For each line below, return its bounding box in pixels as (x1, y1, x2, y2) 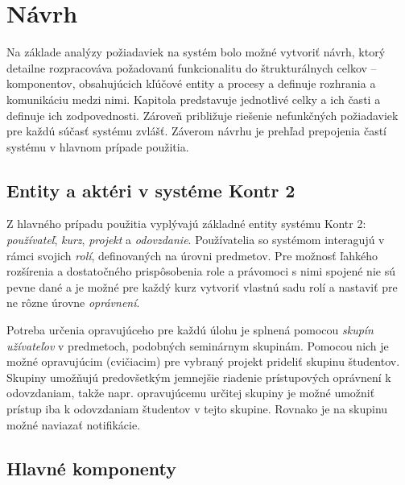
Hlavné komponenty (6, 455, 177, 480)
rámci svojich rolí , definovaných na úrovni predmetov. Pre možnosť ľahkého (6, 247, 378, 263)
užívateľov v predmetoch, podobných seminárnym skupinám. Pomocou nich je (6, 337, 389, 354)
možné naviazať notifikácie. (6, 416, 141, 433)
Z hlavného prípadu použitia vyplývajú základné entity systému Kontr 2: (6, 215, 366, 232)
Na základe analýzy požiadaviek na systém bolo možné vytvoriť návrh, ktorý (6, 44, 386, 60)
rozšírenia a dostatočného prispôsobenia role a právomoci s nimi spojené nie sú (6, 263, 395, 280)
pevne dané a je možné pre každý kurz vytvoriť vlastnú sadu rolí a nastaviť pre (6, 278, 398, 295)
